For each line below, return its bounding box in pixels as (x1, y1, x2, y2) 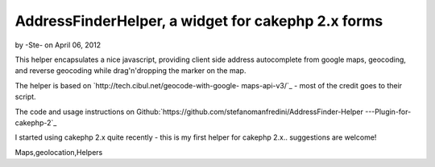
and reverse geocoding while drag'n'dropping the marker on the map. (14, 66, 246, 75)
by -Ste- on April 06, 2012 (14, 40, 101, 50)
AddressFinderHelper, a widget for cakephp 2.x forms (14, 12, 383, 30)
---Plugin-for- (365, 107, 412, 116)
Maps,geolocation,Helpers (14, 147, 103, 157)
